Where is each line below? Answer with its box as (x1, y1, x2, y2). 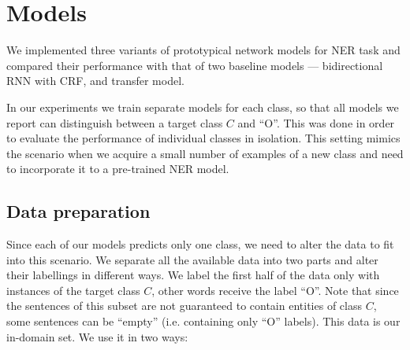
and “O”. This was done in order (237, 114, 395, 131)
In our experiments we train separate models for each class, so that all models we (6, 98, 399, 115)
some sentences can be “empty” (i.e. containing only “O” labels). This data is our (6, 313, 401, 330)
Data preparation (6, 199, 151, 223)
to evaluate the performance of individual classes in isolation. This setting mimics (6, 130, 401, 146)
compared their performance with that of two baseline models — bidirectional (6, 57, 383, 73)
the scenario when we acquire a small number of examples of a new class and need (6, 145, 404, 161)
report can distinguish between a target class (6, 114, 223, 131)
